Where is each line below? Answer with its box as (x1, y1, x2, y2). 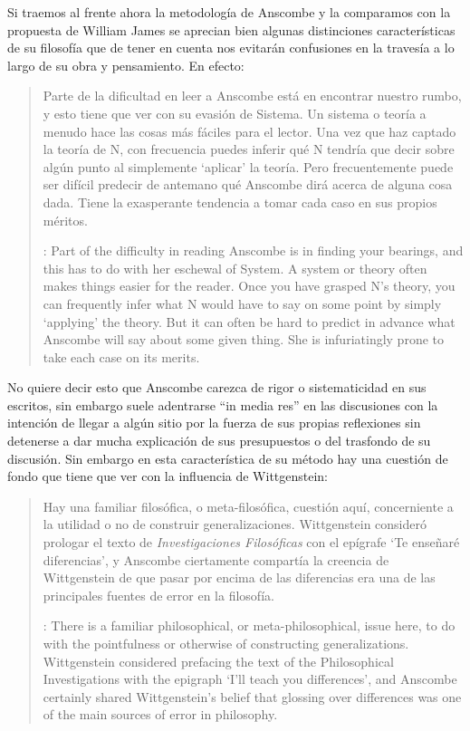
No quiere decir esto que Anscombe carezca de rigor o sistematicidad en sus (7, 378, 427, 397)
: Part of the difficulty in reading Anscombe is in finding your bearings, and (43, 241, 464, 260)
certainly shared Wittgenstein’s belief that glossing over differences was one (43, 687, 462, 706)
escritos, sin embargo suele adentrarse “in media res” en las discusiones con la (7, 395, 438, 414)
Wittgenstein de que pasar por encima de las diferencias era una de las (43, 568, 436, 587)
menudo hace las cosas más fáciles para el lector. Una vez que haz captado (43, 121, 456, 140)
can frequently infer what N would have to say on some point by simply (43, 293, 442, 313)
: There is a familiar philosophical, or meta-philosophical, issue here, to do (43, 616, 456, 635)
